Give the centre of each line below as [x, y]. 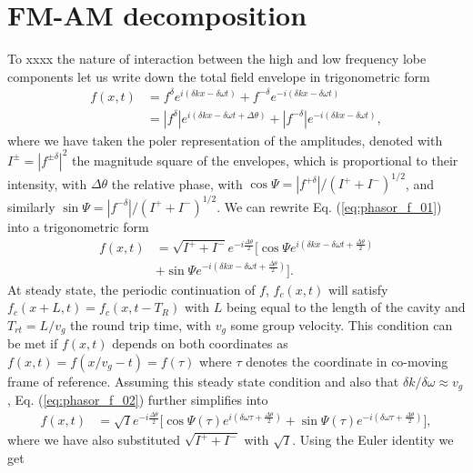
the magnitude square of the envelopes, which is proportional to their [265, 160]
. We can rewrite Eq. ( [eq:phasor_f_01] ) [329, 206]
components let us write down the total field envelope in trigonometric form [219, 76]
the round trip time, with [141, 324]
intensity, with [47, 183]
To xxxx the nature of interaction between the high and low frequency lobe [217, 59]
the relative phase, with [177, 183]
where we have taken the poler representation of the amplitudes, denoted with [225, 140]
